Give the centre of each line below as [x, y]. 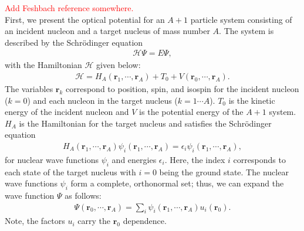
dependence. [145, 221]
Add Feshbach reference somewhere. [69, 8]
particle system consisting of [241, 19]
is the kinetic [252, 100]
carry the [94, 221]
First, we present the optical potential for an [85, 19]
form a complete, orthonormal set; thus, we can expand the [177, 183]
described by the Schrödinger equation [74, 42]
